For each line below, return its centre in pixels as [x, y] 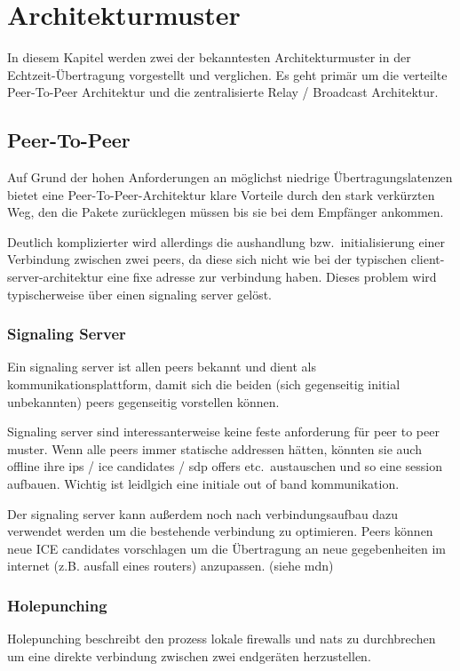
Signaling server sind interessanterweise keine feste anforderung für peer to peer [223, 431]
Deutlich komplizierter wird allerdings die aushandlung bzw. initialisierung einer [226, 241]
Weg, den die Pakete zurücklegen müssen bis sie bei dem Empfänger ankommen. [226, 212]
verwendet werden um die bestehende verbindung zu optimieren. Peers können [220, 531]
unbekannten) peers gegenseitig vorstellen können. [143, 401]
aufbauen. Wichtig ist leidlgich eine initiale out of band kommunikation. [203, 484]
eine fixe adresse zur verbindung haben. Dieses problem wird [272, 277]
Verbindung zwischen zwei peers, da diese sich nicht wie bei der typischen [207, 259]
